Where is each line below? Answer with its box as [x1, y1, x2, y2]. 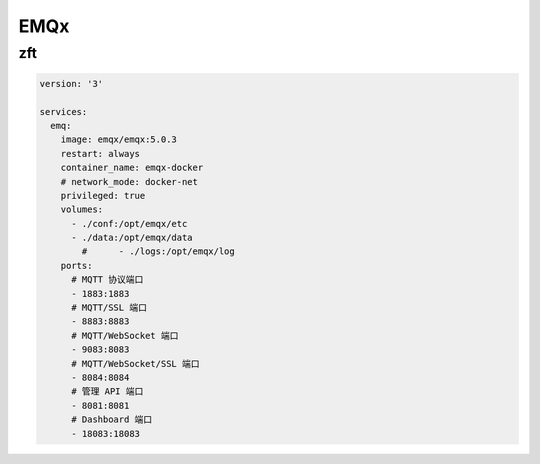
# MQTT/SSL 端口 [71, 302, 147, 314]
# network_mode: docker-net [60, 176, 199, 187]
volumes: [60, 204, 104, 215]
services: [39, 106, 88, 117]
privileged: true [60, 190, 146, 201]
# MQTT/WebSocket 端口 [71, 330, 179, 341]
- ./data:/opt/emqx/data [71, 232, 194, 244]
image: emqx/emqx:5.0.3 [60, 134, 177, 145]
